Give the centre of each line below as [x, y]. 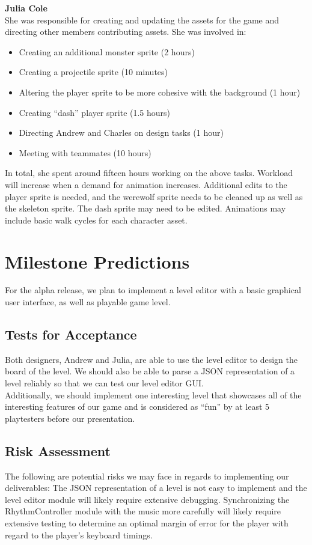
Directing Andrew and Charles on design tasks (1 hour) [121, 132]
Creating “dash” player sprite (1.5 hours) [95, 112]
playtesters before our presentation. [70, 418]
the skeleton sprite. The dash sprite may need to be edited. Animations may [145, 208]
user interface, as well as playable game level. [88, 302]
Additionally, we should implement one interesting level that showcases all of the [153, 394]
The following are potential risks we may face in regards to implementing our [147, 476]
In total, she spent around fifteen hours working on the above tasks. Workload [149, 173]
